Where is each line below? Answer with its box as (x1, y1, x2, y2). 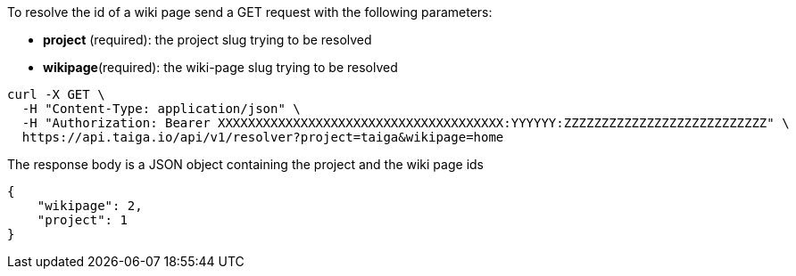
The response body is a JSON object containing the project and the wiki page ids (7, 157, 484, 172)
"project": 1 (37, 213, 128, 227)
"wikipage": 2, (37, 199, 143, 213)
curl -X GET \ (7, 87, 105, 101)
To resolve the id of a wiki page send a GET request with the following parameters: (7, 4, 493, 20)
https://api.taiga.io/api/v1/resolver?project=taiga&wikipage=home (21, 130, 504, 144)
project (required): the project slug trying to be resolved (43, 32, 372, 47)
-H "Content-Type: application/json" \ (21, 101, 301, 116)
